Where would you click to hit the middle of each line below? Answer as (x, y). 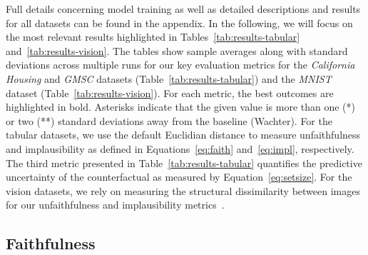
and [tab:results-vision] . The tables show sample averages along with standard (177, 50)
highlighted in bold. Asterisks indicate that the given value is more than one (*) (181, 107)
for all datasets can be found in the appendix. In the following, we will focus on (179, 22)
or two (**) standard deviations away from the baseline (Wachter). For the (169, 120)
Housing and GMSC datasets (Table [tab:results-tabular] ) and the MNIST (169, 78)
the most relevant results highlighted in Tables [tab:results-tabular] (153, 37)
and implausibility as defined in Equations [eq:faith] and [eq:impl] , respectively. (180, 148)
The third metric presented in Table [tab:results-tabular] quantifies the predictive (184, 162)
